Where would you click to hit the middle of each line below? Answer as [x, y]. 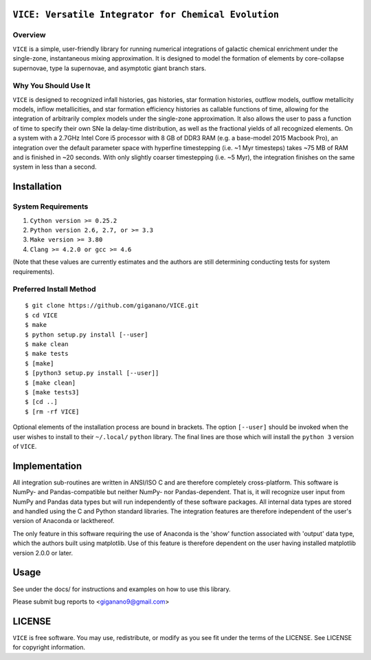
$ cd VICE [41, 315]
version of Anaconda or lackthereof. [64, 521]
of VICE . [25, 446]
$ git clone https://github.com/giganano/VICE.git [112, 306]
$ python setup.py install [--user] [87, 334]
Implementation [47, 466]
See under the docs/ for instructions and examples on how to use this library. [122, 589]
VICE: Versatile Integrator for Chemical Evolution [146, 15]
